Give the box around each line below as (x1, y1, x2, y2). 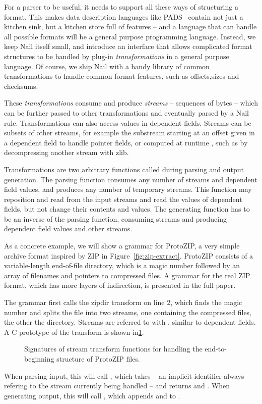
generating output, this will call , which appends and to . (4, 390, 180, 400)
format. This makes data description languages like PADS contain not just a (4, 11, 243, 22)
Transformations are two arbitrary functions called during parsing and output (4, 164, 244, 174)
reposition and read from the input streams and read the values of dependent (4, 193, 242, 204)
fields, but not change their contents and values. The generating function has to (4, 204, 250, 214)
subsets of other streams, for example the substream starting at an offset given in (4, 127, 255, 138)
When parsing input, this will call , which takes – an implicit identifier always (4, 370, 244, 381)
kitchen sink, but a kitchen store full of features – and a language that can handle (4, 21, 257, 32)
